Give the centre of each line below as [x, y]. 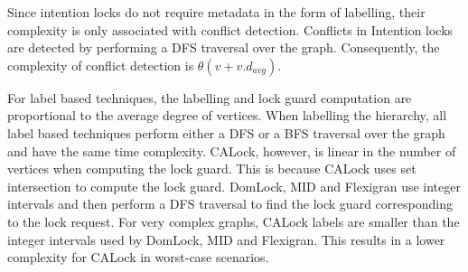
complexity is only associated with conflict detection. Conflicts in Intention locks [230, 29]
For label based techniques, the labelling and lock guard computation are [210, 97]
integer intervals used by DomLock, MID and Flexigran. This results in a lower [226, 239]
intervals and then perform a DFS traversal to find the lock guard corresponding [230, 204]
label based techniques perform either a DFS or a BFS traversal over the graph [226, 132]
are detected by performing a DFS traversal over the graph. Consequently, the [224, 47]
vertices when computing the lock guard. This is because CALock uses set [212, 169]
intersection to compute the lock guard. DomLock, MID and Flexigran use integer [234, 186]
